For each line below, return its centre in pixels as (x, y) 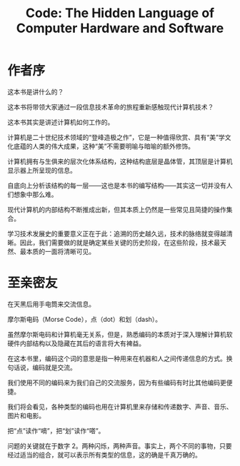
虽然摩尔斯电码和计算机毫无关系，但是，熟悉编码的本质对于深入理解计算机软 (120, 334)
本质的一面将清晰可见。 (60, 251)
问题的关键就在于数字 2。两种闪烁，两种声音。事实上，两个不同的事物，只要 (120, 446)
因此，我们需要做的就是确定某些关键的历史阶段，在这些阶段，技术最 (120, 242)
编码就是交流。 (54, 367)
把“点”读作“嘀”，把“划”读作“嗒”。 (56, 430)
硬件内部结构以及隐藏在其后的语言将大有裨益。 (76, 343)
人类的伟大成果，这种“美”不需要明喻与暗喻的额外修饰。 (113, 146)
